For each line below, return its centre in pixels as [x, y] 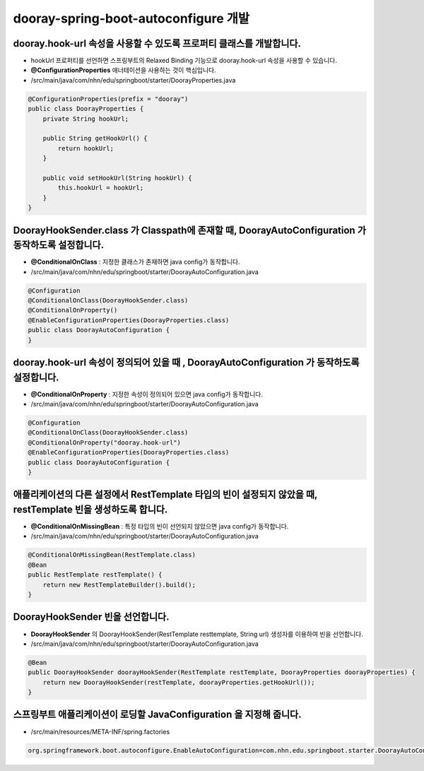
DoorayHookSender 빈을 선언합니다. [91, 617]
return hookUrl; [86, 148]
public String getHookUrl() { [95, 139]
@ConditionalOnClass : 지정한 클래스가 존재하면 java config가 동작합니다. [135, 262]
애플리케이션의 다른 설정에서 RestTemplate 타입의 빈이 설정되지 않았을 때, [165, 495]
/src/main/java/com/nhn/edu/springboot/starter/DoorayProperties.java [133, 80]
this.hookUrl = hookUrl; [101, 188]
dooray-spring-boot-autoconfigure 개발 [131, 18]
